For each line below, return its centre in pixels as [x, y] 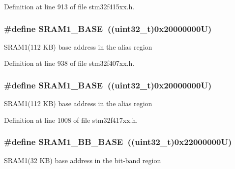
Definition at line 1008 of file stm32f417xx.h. [71, 120]
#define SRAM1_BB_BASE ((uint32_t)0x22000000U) [118, 142]
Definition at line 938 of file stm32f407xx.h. [69, 63]
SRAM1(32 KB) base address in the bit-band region [83, 160]
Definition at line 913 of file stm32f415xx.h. [69, 6]
